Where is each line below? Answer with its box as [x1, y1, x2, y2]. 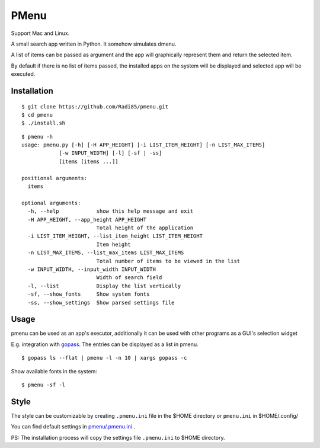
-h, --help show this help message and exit [27, 208, 194, 215]
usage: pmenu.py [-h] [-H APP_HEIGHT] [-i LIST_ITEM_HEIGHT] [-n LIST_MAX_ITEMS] [21, 142, 265, 148]
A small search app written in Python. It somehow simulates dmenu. [11, 40, 177, 47]
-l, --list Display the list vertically [27, 282, 181, 289]
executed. [11, 71, 36, 78]
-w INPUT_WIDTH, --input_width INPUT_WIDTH [27, 265, 156, 273]
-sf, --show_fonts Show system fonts [27, 291, 150, 297]
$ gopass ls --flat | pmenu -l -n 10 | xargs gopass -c [21, 354, 187, 361]
